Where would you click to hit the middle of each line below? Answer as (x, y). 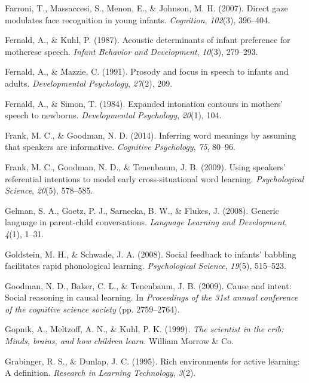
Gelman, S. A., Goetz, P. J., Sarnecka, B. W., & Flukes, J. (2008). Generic (142, 210)
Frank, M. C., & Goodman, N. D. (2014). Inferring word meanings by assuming (151, 135)
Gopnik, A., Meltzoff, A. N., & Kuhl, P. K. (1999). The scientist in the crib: (144, 329)
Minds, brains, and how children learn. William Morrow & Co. (120, 341)
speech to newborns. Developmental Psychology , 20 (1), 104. (113, 115)
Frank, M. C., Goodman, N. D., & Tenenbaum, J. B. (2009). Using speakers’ (145, 166)
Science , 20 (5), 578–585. (49, 190)
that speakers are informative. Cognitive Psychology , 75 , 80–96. (120, 147)
